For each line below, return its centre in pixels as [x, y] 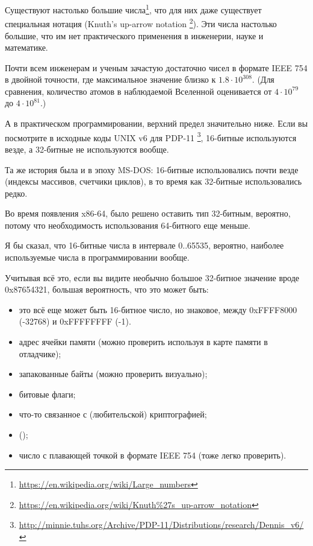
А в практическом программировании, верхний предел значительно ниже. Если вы [156, 123]
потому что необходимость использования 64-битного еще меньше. [128, 225]
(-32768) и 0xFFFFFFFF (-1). [75, 321]
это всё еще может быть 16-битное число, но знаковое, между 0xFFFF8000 [158, 309]
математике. [26, 47]
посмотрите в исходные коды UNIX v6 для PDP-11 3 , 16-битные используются [151, 136]
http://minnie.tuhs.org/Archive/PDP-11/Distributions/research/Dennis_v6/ [161, 525]
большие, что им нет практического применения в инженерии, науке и [134, 35]
